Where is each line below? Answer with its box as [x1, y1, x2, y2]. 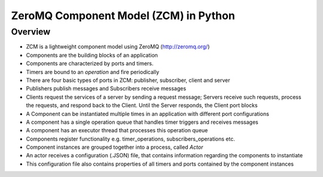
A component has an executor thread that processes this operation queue [26, 127, 208, 134]
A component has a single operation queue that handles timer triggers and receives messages [26, 118, 258, 126]
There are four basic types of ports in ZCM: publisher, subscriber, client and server [26, 77, 230, 84]
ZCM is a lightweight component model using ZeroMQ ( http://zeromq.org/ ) [26, 43, 210, 50]
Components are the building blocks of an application [26, 51, 159, 59]
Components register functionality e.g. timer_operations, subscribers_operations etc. [26, 135, 236, 142]
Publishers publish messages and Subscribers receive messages [26, 85, 187, 92]
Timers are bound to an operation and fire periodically [26, 68, 160, 75]
